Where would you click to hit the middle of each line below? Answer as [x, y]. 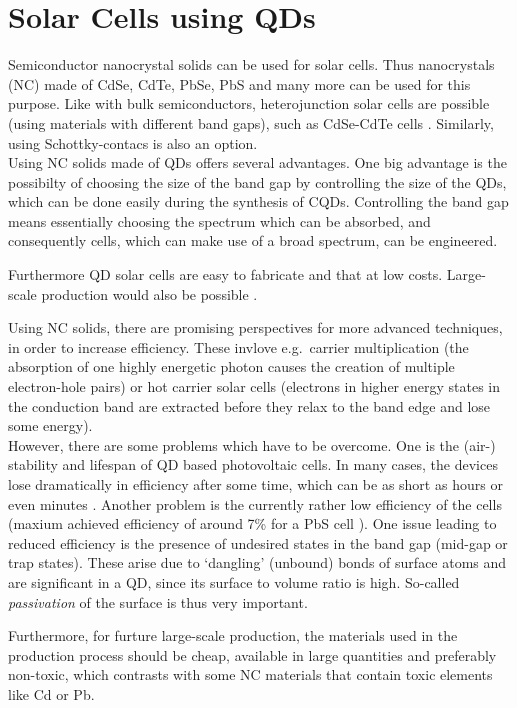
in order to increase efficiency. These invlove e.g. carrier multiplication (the [238, 346]
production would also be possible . [149, 293]
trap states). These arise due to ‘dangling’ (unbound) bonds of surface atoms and [257, 562]
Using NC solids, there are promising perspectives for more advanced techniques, [255, 327]
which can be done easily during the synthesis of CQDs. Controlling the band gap [258, 201]
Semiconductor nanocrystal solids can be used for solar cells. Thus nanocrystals [251, 64]
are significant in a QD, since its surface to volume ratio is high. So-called [234, 581]
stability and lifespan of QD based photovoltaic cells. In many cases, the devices [253, 464]
